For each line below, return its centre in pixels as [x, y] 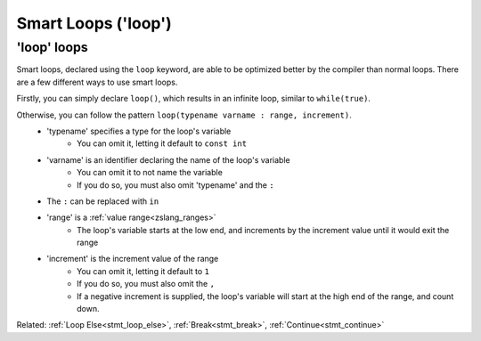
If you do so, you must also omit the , [146, 284]
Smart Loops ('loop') [94, 23]
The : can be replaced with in [103, 201]
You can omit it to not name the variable [150, 173]
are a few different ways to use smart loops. [97, 82]
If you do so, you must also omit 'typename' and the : [176, 185]
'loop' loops [52, 47]
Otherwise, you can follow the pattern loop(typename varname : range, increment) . [184, 115]
